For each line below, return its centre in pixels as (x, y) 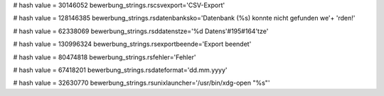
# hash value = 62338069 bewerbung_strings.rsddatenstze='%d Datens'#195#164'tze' (141, 31)
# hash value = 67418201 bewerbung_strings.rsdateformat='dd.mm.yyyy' (120, 70)
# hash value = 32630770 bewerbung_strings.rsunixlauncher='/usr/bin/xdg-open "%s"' (142, 83)
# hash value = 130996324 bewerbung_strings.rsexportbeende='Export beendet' (132, 44)
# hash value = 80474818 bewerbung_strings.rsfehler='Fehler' (105, 57)
